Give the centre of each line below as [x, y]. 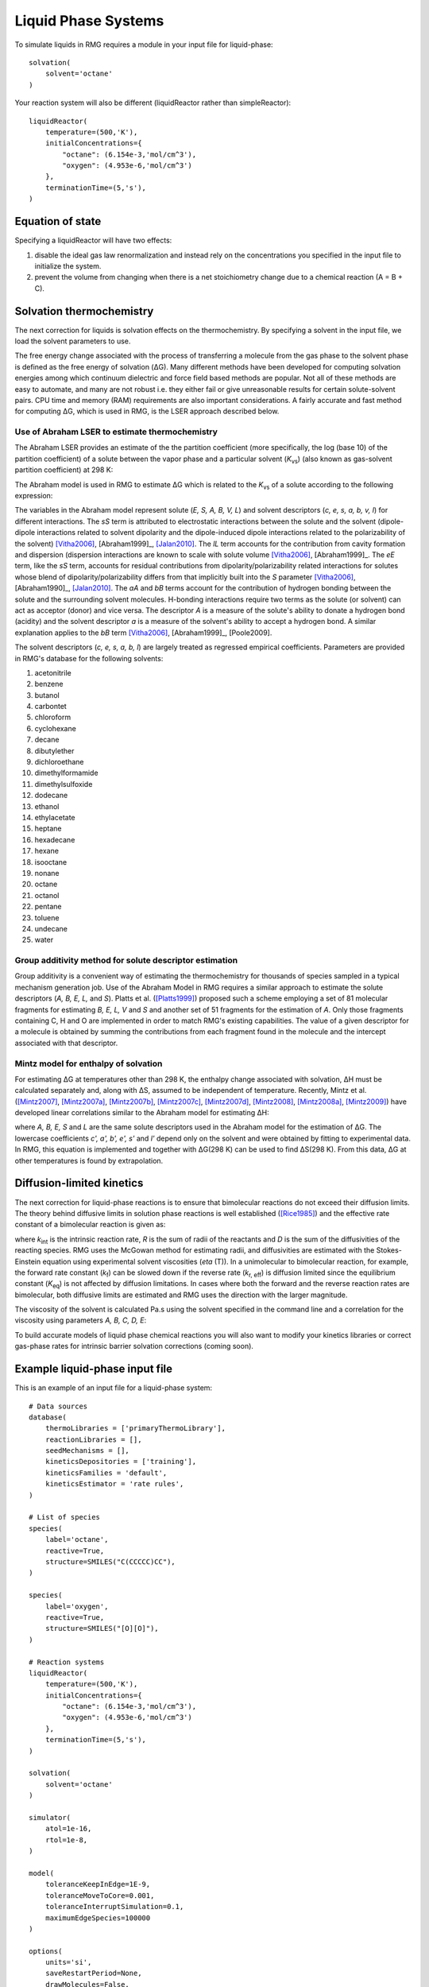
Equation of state [58, 221]
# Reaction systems [67, 1662]
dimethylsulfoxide [64, 784]
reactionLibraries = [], [93, 1439]
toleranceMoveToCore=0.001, [100, 1895]
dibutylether [54, 750]
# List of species [65, 1517]
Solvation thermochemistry [84, 311]
